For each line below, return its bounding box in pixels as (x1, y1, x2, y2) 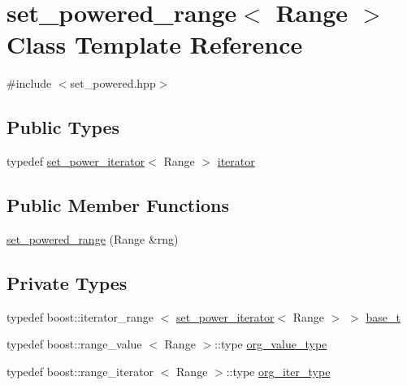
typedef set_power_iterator (6, 153, 145, 170)
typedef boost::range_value (6, 335, 142, 353)
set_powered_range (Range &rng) (6, 230, 179, 247)
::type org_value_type (214, 335, 327, 353)
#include (6, 75, 52, 92)
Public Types (6, 115, 120, 140)
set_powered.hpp (70, 75, 156, 92)
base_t (366, 308, 401, 325)
